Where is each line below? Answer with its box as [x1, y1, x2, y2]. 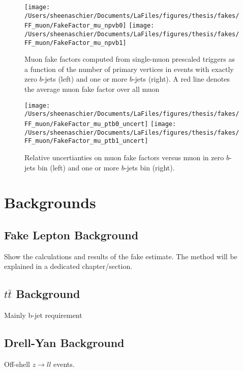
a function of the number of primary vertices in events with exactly [24, 63, 234, 74]
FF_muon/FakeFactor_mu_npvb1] [24, 39, 127, 46]
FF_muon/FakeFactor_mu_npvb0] [24, 22, 127, 30]
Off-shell [4, 358, 31, 369]
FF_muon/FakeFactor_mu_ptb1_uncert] [24, 137, 148, 145]
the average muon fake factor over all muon [24, 84, 160, 94]
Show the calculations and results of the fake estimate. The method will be [4, 251, 237, 261]
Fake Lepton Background [4, 227, 139, 242]
